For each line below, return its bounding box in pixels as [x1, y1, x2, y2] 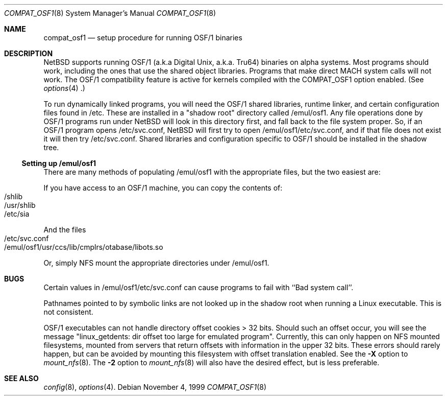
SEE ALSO [4, 374, 39, 383]
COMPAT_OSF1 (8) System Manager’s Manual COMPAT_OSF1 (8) [4, 9, 216, 17]
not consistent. [43, 308, 93, 316]
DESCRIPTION [4, 49, 53, 58]
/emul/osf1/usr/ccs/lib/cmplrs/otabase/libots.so [4, 243, 163, 251]
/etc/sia [4, 209, 30, 218]
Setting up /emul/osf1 [21, 159, 96, 168]
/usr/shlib [4, 201, 36, 209]
